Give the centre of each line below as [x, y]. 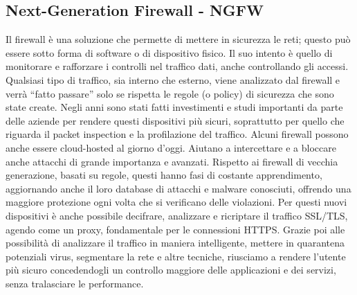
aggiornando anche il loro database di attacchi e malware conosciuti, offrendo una [178, 188]
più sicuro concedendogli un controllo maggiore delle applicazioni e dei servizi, [171, 270]
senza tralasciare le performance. [75, 283]
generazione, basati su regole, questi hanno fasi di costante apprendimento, [164, 175]
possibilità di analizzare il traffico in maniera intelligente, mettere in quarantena [175, 243]
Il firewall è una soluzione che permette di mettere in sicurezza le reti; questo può [178, 39]
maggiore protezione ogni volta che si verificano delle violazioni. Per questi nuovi [176, 202]
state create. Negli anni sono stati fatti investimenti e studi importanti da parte [174, 107]
